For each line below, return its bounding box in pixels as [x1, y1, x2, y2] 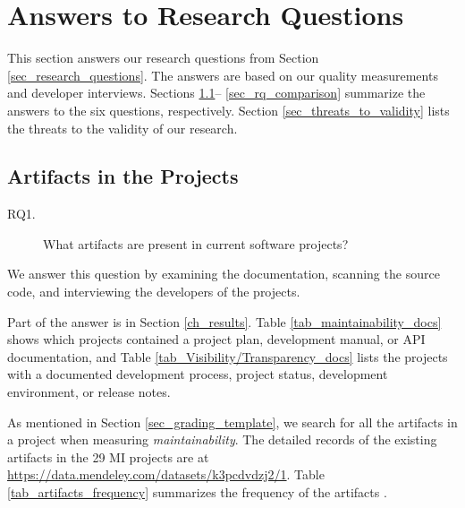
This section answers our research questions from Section [7, 48, 319, 67]
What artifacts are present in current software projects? [43, 234, 349, 253]
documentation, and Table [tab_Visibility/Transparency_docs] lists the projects [7, 347, 448, 366]
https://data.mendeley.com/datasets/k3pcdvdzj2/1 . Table [7, 465, 325, 484]
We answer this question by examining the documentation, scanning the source [7, 264, 440, 283]
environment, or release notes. [7, 383, 171, 401]
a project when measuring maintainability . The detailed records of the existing [7, 430, 437, 449]
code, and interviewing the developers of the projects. [7, 282, 300, 301]
